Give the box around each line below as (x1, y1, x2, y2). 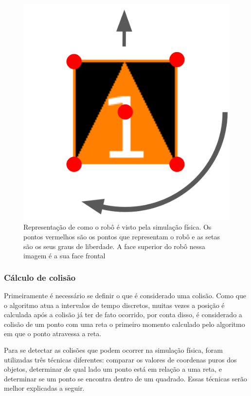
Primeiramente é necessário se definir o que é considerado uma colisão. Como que (4, 290, 247, 300)
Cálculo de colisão (4, 271, 76, 283)
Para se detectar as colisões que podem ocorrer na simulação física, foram (4, 344, 223, 355)
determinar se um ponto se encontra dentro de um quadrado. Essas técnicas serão (4, 373, 247, 383)
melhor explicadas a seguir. (4, 383, 85, 393)
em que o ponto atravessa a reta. (4, 328, 102, 339)
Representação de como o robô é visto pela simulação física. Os (23, 222, 212, 232)
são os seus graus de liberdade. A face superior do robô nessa (23, 241, 205, 251)
